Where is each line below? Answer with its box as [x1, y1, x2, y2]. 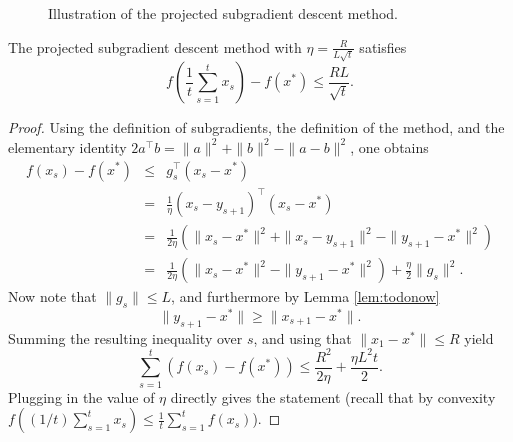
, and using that [253, 327, 352, 348]
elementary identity [8, 136, 127, 157]
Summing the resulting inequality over [8, 327, 243, 348]
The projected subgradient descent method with [8, 36, 302, 57]
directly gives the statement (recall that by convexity [170, 386, 496, 407]
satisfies [359, 36, 407, 57]
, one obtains [350, 136, 429, 157]
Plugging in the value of [8, 386, 155, 407]
